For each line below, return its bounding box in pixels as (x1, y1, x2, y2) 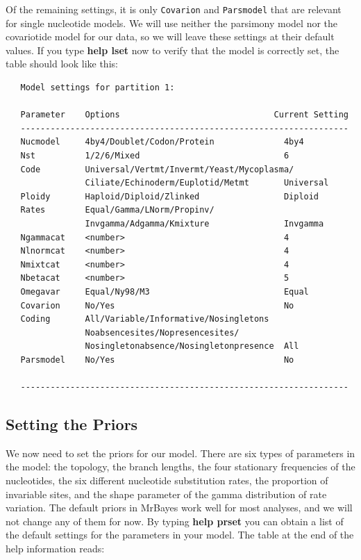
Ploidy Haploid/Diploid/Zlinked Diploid (20, 191, 319, 201)
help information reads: (6, 541, 105, 556)
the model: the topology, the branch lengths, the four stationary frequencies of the (6, 459, 355, 474)
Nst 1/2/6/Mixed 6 (20, 151, 289, 160)
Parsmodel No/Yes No (20, 354, 294, 365)
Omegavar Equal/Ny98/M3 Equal (20, 286, 309, 297)
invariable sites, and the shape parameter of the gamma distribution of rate (6, 486, 327, 501)
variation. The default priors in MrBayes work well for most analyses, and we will (6, 500, 353, 515)
